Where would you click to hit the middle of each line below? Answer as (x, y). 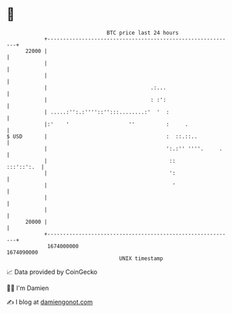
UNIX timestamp (141, 258)
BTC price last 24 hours (143, 33)
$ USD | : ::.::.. (102, 136)
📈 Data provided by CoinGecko (52, 272)
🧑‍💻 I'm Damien (28, 288)
